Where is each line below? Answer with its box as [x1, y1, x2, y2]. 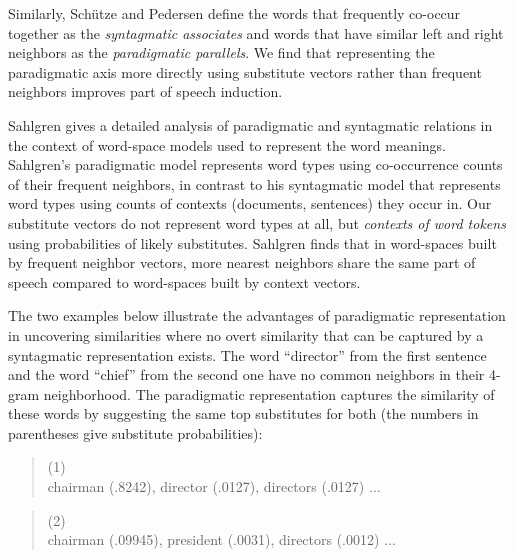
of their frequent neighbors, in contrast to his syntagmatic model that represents [8, 173, 501, 194]
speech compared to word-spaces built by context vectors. [8, 271, 361, 292]
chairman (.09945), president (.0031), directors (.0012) [47, 529, 380, 550]
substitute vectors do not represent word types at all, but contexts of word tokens [8, 212, 506, 233]
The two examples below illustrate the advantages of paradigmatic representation [8, 305, 506, 326]
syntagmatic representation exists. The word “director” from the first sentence [8, 344, 487, 365]
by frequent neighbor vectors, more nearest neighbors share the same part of [8, 252, 476, 273]
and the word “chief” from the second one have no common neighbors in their [8, 364, 485, 385]
